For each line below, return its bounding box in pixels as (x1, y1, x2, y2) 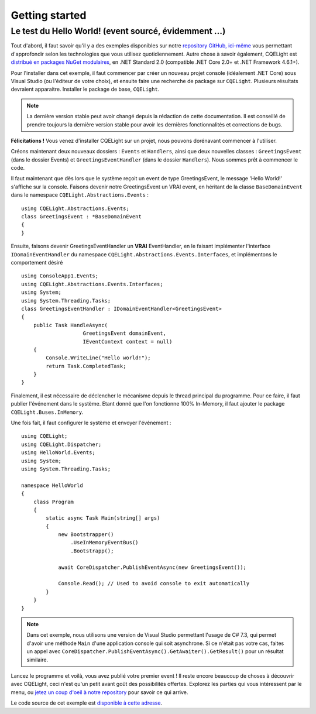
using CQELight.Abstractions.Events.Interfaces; (21, 281, 163, 287)
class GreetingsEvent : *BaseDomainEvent (21, 214, 142, 220)
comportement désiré (11, 259, 63, 266)
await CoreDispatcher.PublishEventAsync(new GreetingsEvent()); (58, 564, 247, 571)
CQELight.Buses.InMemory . (11, 409, 84, 416)
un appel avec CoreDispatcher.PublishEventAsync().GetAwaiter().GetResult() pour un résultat (26, 648, 284, 655)
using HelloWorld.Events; (21, 449, 96, 456)
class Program (33, 498, 74, 505)
